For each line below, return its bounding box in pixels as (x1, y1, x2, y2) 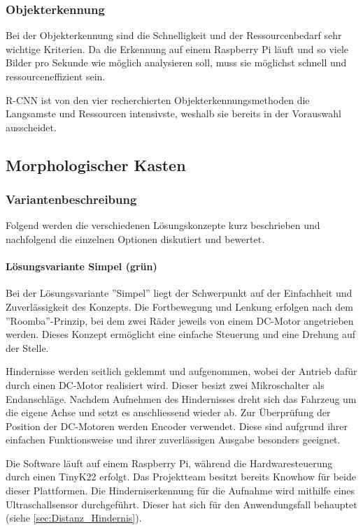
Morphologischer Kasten (6, 154, 186, 175)
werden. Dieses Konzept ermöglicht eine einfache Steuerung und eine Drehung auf (6, 327, 356, 341)
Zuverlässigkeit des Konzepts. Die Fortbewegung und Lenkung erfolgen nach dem (6, 299, 353, 314)
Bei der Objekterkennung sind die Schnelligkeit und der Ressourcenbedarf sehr (6, 28, 342, 43)
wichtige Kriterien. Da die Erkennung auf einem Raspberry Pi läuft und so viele (6, 41, 348, 56)
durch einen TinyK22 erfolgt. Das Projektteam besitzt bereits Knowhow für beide (6, 469, 356, 484)
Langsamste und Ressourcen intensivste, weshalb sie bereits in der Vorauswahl (6, 106, 342, 121)
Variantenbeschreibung (6, 191, 137, 208)
